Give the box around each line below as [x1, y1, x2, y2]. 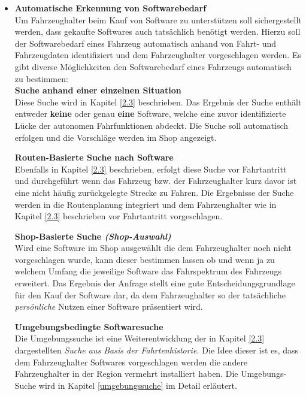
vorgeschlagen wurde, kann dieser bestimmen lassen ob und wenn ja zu [14, 253, 275, 265]
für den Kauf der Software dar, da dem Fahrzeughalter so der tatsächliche [14, 288, 286, 301]
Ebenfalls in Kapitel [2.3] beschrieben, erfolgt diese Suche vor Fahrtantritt [14, 162, 287, 175]
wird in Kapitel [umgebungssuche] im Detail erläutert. [38, 379, 237, 391]
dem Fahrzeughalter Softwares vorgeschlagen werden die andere [14, 355, 248, 368]
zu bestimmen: [14, 72, 68, 84]
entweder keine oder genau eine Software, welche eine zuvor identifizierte [14, 107, 286, 120]
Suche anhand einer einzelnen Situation [14, 84, 181, 96]
